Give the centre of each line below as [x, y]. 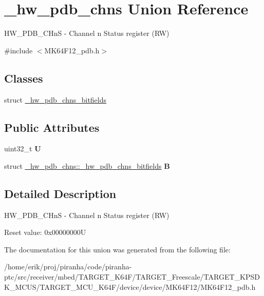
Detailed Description [60, 193]
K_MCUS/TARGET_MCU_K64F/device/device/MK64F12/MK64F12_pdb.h [130, 287]
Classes [24, 78]
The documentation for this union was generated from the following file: [117, 249]
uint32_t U [23, 149]
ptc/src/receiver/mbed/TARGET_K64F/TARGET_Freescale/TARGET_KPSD [132, 277]
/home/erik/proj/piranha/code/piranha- [68, 267]
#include [18, 50]
